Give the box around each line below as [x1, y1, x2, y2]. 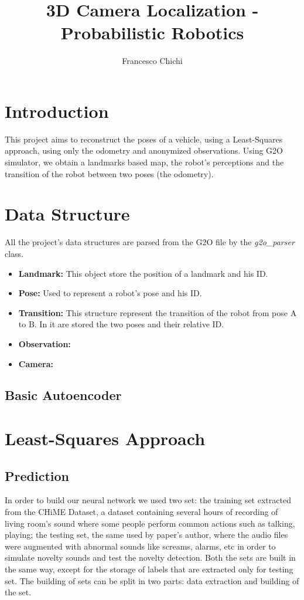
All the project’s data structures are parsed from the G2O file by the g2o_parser [5, 236, 295, 248]
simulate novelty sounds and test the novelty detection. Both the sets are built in [5, 551, 296, 564]
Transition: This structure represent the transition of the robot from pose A [18, 306, 297, 318]
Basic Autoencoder [5, 386, 122, 404]
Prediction [5, 466, 69, 484]
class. [5, 247, 24, 259]
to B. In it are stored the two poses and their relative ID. [18, 318, 224, 330]
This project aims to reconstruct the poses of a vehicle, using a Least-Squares [5, 133, 283, 145]
